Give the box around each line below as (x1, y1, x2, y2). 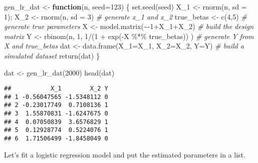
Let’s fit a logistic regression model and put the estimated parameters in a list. (4, 149, 245, 159)
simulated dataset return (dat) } (4, 50, 100, 60)
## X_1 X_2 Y (4, 85, 108, 92)
